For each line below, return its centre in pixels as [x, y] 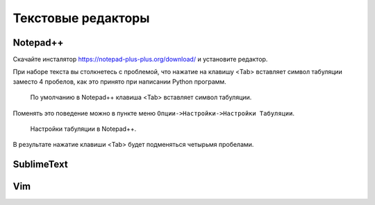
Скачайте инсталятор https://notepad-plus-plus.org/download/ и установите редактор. [140, 60]
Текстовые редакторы [81, 18]
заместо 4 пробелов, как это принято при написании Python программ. [120, 81]
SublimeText [41, 164]
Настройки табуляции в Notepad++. [83, 129]
